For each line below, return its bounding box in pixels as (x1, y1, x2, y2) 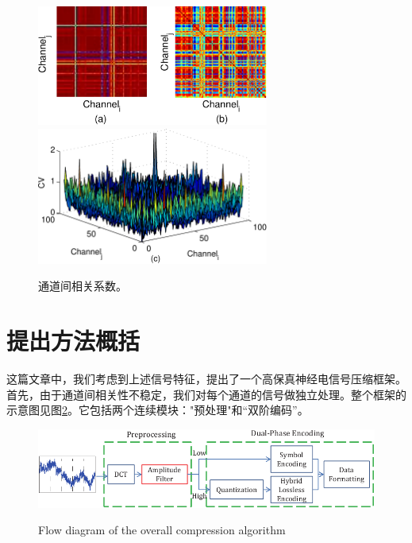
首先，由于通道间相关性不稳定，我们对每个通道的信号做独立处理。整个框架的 (6, 386, 406, 402)
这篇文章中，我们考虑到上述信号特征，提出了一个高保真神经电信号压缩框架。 (6, 370, 406, 387)
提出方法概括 (6, 324, 141, 357)
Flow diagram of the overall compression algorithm (38, 522, 286, 538)
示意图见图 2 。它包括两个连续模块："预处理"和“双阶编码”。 (6, 401, 309, 418)
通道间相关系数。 (38, 277, 127, 294)
